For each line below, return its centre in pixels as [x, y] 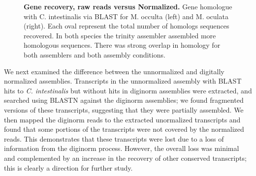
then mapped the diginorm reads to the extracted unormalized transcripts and [122, 119]
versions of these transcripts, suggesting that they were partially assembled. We [124, 109]
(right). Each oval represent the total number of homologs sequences [127, 26]
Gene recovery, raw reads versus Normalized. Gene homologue [128, 6]
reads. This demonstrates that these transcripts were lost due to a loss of [114, 138]
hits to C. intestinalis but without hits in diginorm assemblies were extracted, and [128, 90]
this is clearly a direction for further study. [68, 167]
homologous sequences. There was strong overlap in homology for [122, 45]
